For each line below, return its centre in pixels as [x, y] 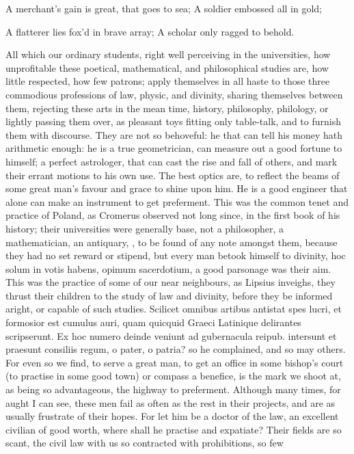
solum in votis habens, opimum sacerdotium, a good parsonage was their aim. [168, 268]
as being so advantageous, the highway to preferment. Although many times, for [173, 389]
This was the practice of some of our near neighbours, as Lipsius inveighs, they [171, 282]
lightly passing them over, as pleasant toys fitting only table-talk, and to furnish [173, 121]
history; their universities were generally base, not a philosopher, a [145, 228]
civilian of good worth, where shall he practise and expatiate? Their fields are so [174, 429]
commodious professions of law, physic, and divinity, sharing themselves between [174, 94]
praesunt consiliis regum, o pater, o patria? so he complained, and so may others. [176, 349]
